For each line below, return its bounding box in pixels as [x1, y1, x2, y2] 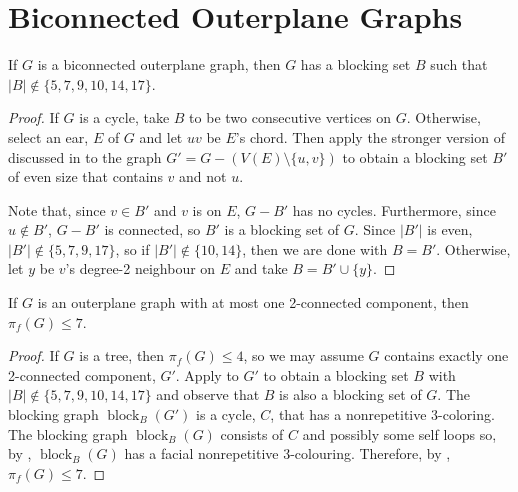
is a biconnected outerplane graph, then [37, 54, 281, 75]
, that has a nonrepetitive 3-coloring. [270, 404, 495, 425]
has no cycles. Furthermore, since [292, 199, 496, 220]
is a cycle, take [79, 107, 170, 128]
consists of [220, 423, 284, 444]
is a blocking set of [224, 219, 340, 240]
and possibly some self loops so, [302, 423, 497, 444]
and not [179, 166, 227, 187]
